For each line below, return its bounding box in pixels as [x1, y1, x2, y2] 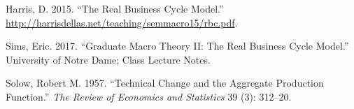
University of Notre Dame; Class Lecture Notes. [6, 52, 211, 66]
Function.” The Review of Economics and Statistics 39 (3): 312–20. [6, 89, 292, 103]
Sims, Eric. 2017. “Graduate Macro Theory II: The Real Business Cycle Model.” [6, 38, 349, 53]
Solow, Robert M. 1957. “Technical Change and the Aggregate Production [6, 75, 324, 90]
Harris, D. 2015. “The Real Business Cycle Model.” [6, 1, 224, 15]
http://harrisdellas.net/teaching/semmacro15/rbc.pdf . [6, 15, 238, 29]
